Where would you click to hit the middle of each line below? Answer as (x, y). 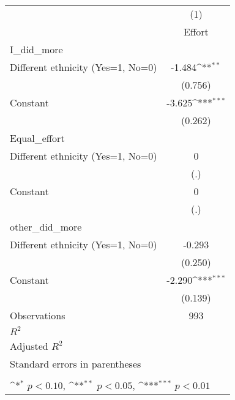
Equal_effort (37, 138)
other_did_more (46, 227)
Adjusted (29, 346)
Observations (38, 315)
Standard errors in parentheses (76, 364)
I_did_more (36, 49)
